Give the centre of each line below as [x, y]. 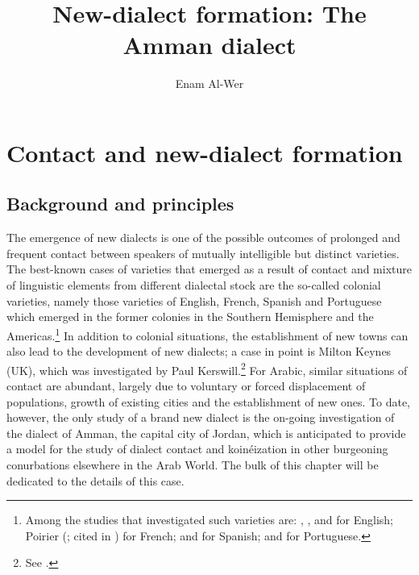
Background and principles [120, 204]
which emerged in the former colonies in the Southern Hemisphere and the [190, 317]
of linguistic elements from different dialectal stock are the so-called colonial [194, 285]
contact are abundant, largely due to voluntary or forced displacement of [186, 385]
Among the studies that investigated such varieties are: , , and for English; [209, 520]
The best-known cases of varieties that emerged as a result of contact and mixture [209, 269]
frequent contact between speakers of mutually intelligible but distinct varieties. [203, 253]
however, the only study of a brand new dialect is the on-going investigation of [201, 417]
